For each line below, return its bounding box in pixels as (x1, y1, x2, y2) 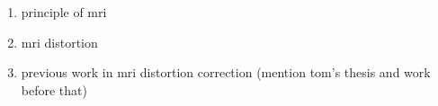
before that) (21, 80, 87, 99)
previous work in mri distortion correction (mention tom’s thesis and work (21, 63, 431, 82)
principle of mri (21, 3, 107, 21)
